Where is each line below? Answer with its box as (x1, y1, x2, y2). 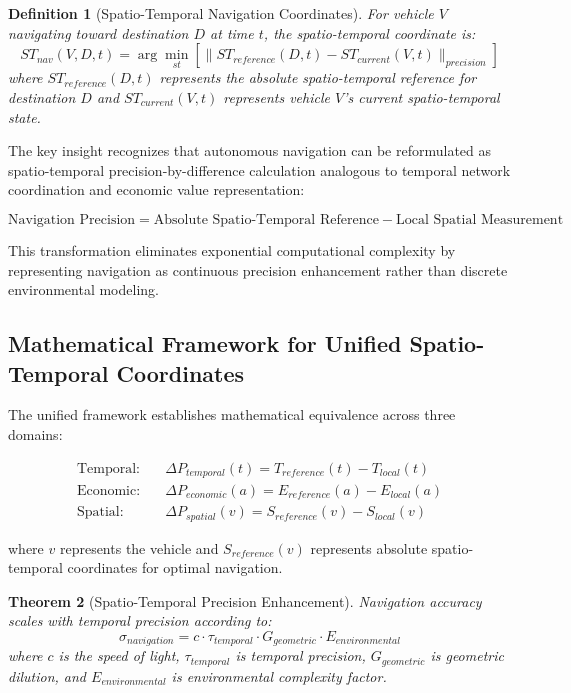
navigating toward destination (8, 22, 189, 43)
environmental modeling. (8, 279, 159, 300)
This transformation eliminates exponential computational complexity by (8, 239, 456, 260)
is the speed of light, (58, 645, 180, 666)
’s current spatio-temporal (343, 87, 500, 107)
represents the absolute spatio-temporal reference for (159, 67, 477, 88)
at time (210, 22, 254, 43)
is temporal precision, (235, 645, 366, 666)
